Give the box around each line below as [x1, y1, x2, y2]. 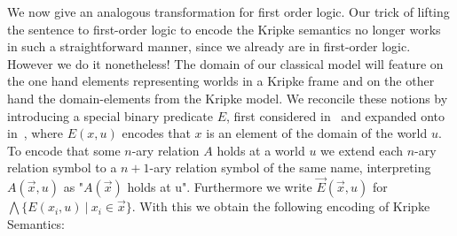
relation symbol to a [7, 158, 117, 177]
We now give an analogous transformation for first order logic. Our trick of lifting [7, 3, 450, 20]
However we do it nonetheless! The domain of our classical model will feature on [7, 54, 444, 72]
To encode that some [7, 141, 121, 159]
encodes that [122, 124, 191, 142]
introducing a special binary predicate [7, 106, 214, 125]
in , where [7, 124, 64, 142]
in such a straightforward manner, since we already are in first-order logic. [7, 37, 411, 56]
